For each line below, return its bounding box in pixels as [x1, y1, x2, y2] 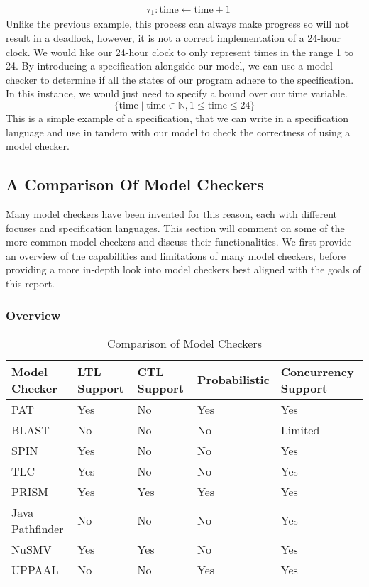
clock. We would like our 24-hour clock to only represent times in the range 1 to [6, 44, 353, 59]
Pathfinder [11, 520, 64, 537]
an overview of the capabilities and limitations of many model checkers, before [6, 248, 346, 263]
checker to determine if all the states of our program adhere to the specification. [6, 72, 354, 87]
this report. [6, 276, 55, 290]
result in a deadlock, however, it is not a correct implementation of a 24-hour [6, 31, 341, 45]
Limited [280, 421, 320, 438]
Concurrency [280, 363, 354, 380]
